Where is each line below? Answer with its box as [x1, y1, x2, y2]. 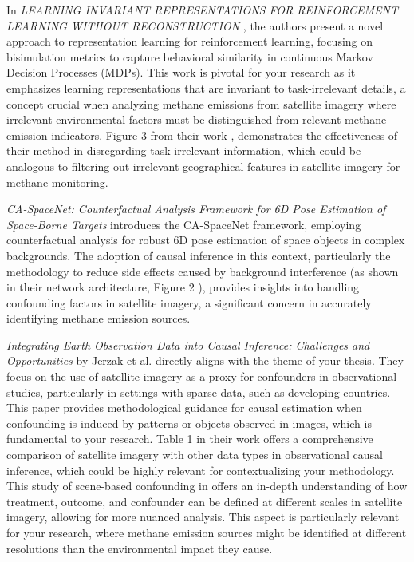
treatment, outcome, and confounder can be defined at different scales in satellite [6, 493, 403, 509]
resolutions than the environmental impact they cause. [6, 540, 273, 556]
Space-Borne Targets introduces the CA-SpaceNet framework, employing [6, 216, 361, 232]
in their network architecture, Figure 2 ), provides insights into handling [6, 279, 360, 295]
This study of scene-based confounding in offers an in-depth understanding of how [6, 477, 408, 494]
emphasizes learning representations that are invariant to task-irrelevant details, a [6, 79, 406, 96]
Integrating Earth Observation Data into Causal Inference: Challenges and [6, 336, 370, 353]
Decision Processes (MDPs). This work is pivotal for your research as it [6, 64, 356, 81]
